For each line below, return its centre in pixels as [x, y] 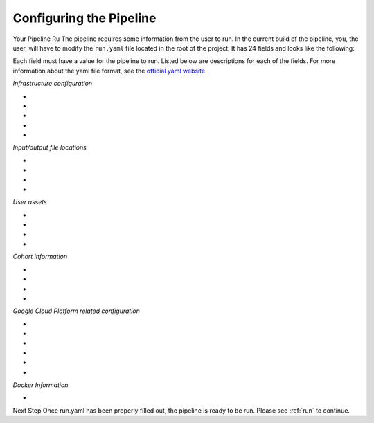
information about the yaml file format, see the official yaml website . [110, 71]
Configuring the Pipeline [84, 18]
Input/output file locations [50, 147]
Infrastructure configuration [53, 84]
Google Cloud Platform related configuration [76, 311]
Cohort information [40, 257]
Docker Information [41, 385]
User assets [30, 202]
